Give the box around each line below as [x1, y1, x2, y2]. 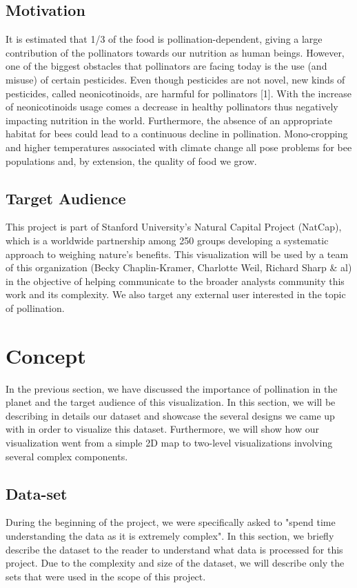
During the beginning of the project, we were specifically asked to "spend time [6, 515, 336, 529]
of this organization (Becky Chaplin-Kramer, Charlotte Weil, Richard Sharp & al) [6, 260, 352, 275]
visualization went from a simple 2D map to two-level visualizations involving [6, 435, 333, 449]
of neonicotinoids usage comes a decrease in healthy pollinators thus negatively [6, 99, 338, 114]
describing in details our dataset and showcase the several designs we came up [6, 408, 335, 422]
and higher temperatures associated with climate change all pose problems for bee [6, 139, 352, 154]
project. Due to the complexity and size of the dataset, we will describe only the [6, 556, 345, 570]
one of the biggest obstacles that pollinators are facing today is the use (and [6, 59, 327, 73]
